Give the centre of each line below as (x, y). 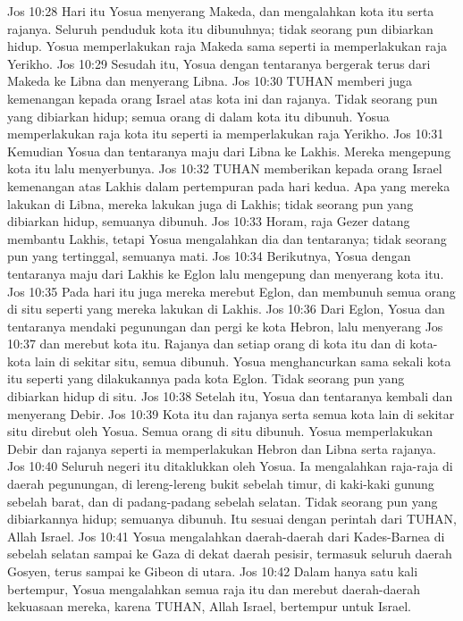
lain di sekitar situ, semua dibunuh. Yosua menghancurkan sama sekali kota (243, 361)
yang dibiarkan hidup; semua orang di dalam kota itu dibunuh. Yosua (198, 116)
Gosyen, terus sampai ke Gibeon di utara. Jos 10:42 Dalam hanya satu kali (213, 571)
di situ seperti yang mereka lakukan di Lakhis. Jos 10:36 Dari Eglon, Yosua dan (226, 309)
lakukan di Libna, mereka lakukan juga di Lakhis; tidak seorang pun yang (210, 203)
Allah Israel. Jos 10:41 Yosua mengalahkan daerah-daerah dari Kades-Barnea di (226, 536)
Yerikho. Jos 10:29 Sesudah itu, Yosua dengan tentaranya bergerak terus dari (219, 63)
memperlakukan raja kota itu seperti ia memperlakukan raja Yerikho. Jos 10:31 (226, 134)
